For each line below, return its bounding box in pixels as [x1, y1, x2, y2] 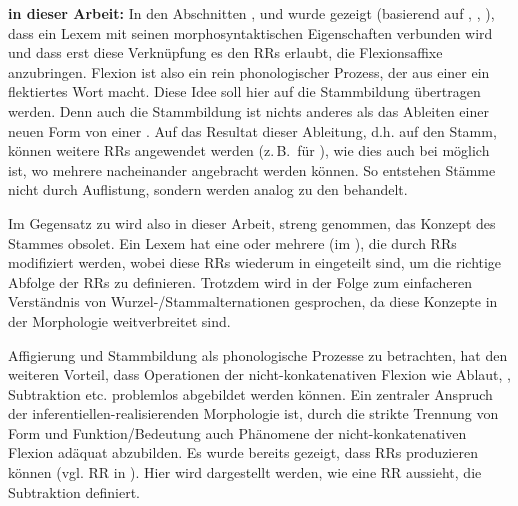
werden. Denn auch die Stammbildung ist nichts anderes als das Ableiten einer [8, 100, 489, 121]
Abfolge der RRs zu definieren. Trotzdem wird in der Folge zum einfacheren [8, 271, 473, 292]
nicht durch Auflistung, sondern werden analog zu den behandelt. [8, 179, 408, 200]
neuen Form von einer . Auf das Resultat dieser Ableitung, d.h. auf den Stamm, [8, 120, 497, 141]
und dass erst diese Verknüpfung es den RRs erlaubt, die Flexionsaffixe [8, 42, 443, 63]
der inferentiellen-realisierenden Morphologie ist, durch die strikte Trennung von [8, 403, 499, 424]
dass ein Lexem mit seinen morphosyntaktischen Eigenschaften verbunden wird [8, 22, 493, 43]
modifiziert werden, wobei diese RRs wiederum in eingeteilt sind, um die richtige [8, 252, 502, 273]
